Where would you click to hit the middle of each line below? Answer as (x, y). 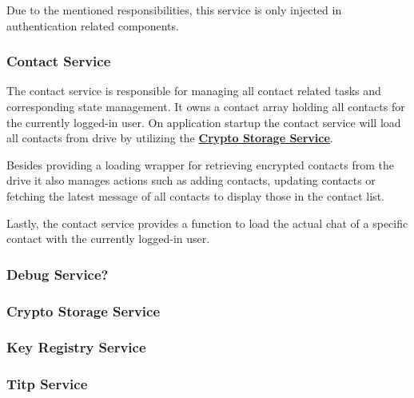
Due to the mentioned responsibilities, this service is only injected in (174, 10)
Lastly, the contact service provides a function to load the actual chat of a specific (207, 223)
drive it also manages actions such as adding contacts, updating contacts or (191, 180)
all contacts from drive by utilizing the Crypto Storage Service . (170, 138)
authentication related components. (93, 25)
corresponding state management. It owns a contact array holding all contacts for (206, 106)
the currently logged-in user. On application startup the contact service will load (204, 122)
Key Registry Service (76, 347)
